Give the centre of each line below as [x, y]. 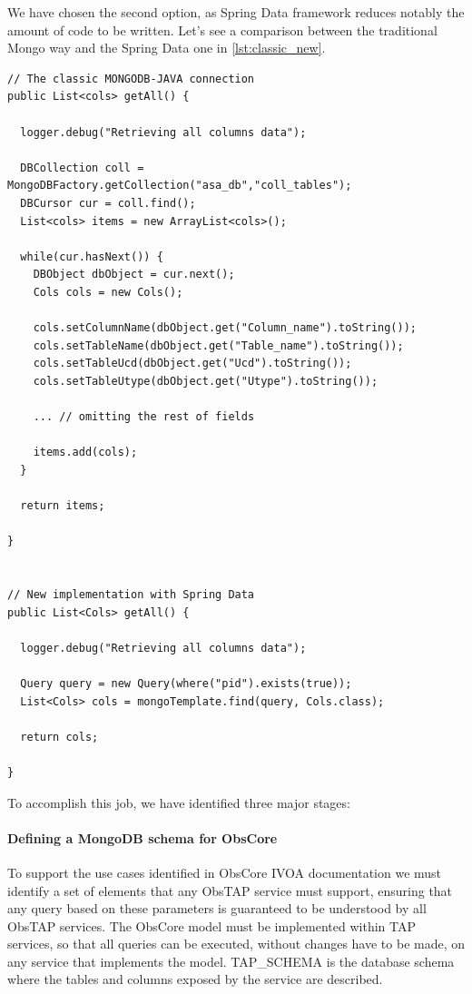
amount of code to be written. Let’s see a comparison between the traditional [222, 30]
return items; [63, 506]
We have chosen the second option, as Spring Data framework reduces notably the [236, 12]
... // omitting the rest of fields [144, 417]
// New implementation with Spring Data [131, 595]
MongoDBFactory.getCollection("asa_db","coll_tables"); [180, 186]
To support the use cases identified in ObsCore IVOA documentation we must [225, 872]
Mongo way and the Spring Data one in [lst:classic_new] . [167, 48]
